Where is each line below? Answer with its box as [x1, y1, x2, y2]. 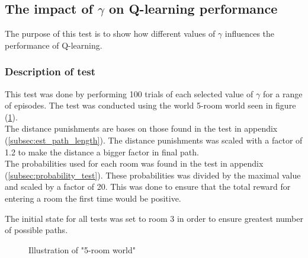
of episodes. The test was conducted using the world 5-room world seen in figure [5, 99, 296, 112]
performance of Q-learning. [5, 39, 102, 51]
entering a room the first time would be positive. [5, 192, 181, 204]
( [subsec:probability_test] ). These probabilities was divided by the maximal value [5, 168, 301, 181]
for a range [262, 87, 303, 100]
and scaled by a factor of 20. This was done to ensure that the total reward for [5, 180, 291, 193]
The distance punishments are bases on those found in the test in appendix [5, 122, 278, 135]
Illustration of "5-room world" [28, 243, 136, 256]
